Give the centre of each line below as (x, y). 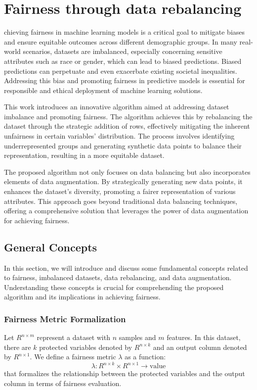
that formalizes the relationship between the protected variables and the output (125, 373)
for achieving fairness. (37, 220)
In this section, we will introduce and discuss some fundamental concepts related (126, 268)
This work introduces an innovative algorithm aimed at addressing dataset (117, 107)
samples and (137, 337)
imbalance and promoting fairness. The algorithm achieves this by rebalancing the (128, 116)
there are (18, 347)
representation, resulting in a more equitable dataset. (84, 155)
